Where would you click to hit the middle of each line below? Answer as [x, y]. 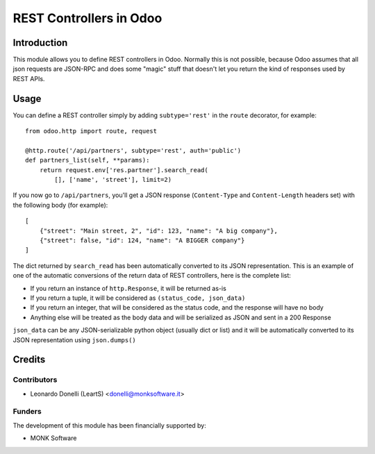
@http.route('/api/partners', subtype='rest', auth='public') [133, 150]
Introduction [40, 43]
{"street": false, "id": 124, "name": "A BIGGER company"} [142, 241]
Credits [29, 360]
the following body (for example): [60, 205]
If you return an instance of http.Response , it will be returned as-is [128, 288]
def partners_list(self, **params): [87, 160]
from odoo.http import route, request [91, 131]
